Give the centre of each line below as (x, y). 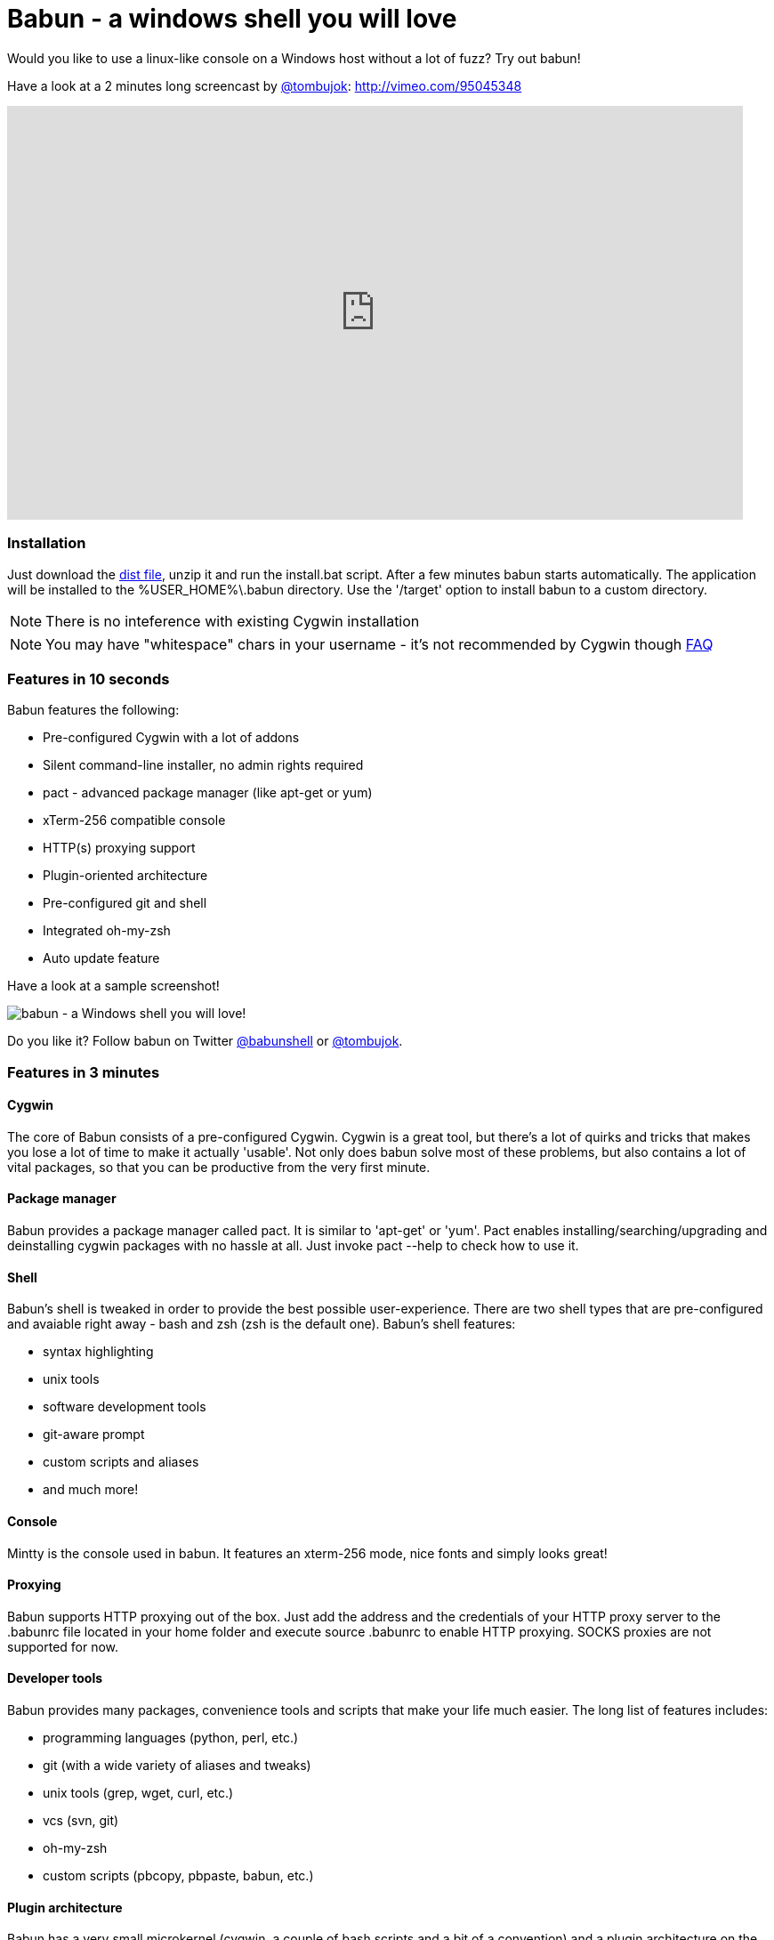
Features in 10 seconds (89, 679)
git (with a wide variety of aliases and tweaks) (177, 1765)
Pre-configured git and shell (125, 903)
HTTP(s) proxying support (119, 848)
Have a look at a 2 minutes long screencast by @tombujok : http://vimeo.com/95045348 (265, 85)
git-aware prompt (94, 1435)
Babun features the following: (93, 710)
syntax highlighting (98, 1352)
